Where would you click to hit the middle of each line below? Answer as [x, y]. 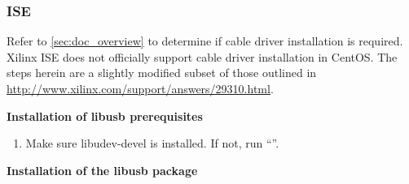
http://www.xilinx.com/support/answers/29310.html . [140, 88]
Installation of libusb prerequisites [105, 116]
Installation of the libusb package [102, 170]
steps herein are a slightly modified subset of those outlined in [162, 73]
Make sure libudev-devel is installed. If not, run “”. [152, 143]
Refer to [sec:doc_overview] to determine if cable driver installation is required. [205, 41]
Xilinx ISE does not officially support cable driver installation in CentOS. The [202, 56]
